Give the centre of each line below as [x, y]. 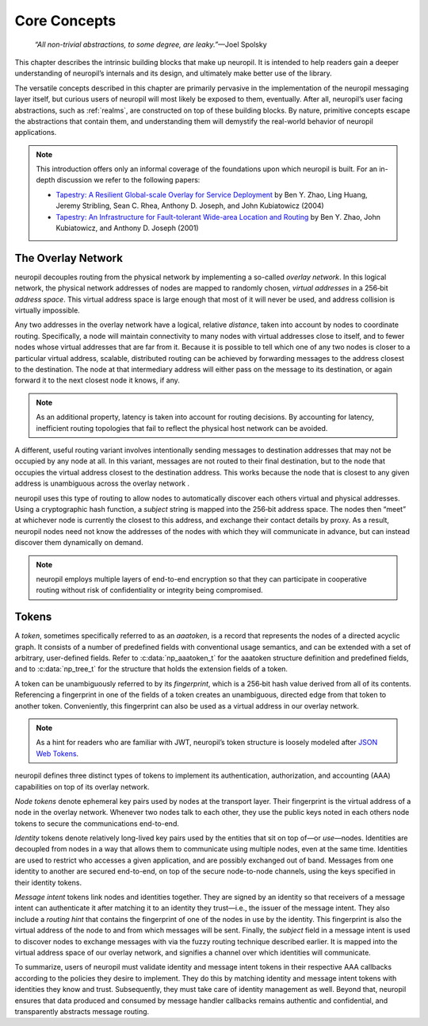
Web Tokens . [57, 753]
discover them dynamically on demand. [79, 543]
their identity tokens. [48, 882]
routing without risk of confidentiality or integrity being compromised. [149, 590]
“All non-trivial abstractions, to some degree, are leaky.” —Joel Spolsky [151, 44]
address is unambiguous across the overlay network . [102, 483]
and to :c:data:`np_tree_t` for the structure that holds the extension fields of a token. [151, 669]
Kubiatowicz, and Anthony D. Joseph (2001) [127, 228]
